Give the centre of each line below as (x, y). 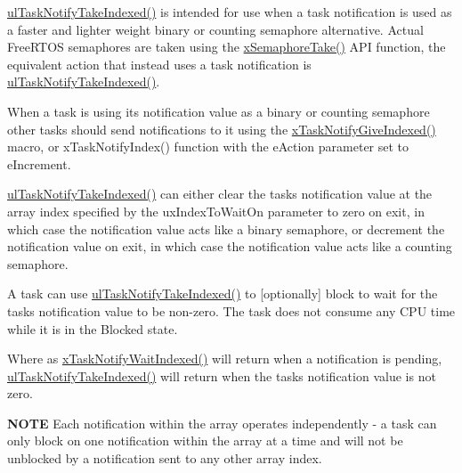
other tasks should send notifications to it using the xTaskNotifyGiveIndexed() (222, 129)
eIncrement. (39, 163)
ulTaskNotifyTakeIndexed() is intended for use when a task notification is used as (230, 12)
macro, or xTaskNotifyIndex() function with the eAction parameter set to (208, 147)
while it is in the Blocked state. (93, 328)
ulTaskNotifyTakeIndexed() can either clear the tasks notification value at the (220, 194)
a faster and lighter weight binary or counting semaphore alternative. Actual (215, 29)
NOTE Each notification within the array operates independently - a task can (222, 423)
